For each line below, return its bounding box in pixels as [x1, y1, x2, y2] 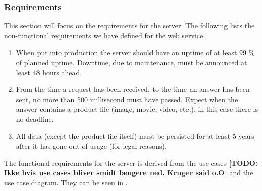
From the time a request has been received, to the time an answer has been [16, 84, 250, 94]
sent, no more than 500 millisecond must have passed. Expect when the [16, 93, 238, 104]
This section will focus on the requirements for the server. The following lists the [4, 20, 255, 31]
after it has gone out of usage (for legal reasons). [16, 140, 167, 151]
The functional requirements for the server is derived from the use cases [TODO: [4, 157, 258, 168]
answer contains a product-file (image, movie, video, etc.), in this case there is [16, 104, 258, 114]
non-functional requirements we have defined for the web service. [4, 30, 205, 40]
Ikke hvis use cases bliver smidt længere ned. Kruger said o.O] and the [4, 167, 253, 178]
